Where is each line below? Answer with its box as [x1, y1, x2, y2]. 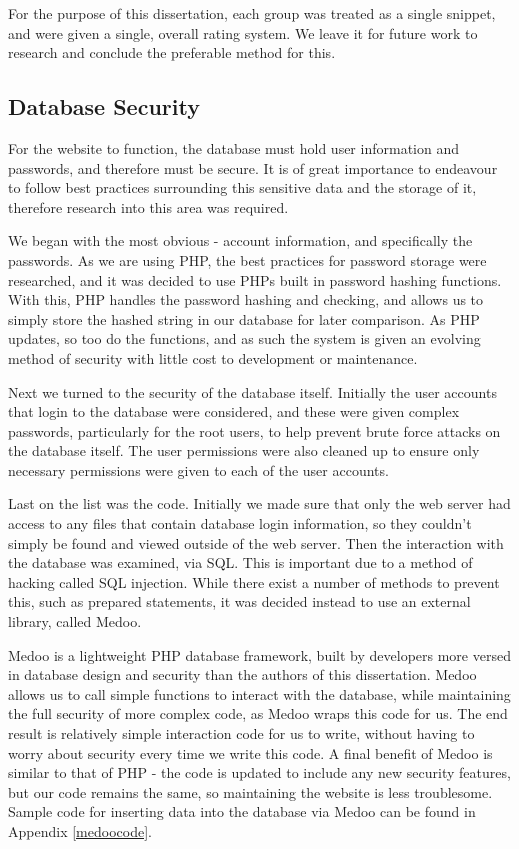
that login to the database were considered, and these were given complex [8, 401, 460, 422]
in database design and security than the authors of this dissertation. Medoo [8, 664, 477, 685]
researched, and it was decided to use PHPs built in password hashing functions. [8, 269, 502, 290]
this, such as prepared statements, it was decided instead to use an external [8, 591, 471, 612]
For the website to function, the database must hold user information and [8, 137, 459, 158]
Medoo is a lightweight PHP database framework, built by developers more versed [8, 644, 511, 665]
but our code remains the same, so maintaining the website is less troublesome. [8, 781, 493, 802]
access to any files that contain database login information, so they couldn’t [8, 513, 472, 534]
